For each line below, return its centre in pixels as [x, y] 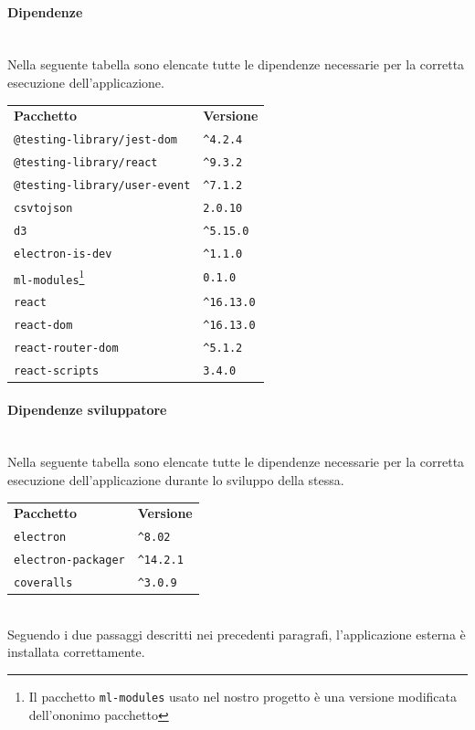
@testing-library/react [86, 163]
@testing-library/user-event [102, 185]
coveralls [43, 583]
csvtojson [43, 208]
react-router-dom [66, 348]
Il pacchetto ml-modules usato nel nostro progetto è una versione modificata [243, 696]
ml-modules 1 [49, 276]
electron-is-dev [63, 254]
